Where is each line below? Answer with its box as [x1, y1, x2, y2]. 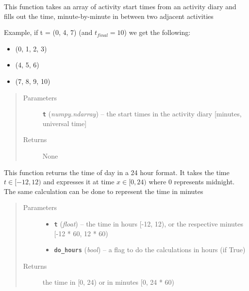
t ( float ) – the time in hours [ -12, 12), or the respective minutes [54, 218, 244, 228]
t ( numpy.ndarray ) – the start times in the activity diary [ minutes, [42, 109, 242, 119]
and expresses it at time [43, 177, 115, 187]
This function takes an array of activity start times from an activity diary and [4, 1, 236, 11]
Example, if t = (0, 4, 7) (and [4, 27, 93, 37]
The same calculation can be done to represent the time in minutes [4, 186, 203, 196]
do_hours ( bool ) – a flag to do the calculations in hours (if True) [54, 244, 246, 255]
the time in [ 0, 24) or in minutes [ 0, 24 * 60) [42, 277, 174, 287]
